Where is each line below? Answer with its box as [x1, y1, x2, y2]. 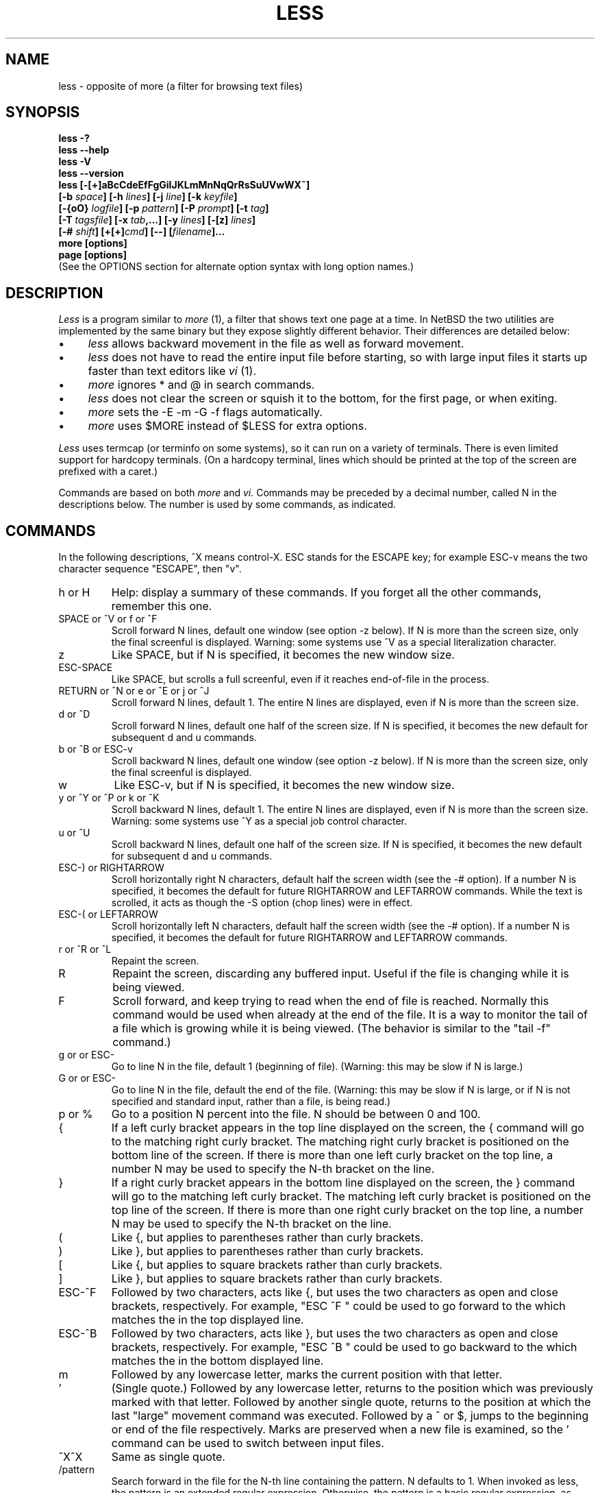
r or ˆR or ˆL [58, 943, 112, 956]
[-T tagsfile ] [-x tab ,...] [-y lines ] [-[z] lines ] [58, 214, 256, 226]
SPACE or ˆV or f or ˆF [58, 613, 158, 625]
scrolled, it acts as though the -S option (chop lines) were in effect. [111, 897, 413, 909]
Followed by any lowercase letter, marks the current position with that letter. [111, 1368, 503, 1382]
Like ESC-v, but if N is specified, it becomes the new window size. [114, 778, 455, 792]
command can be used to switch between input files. [111, 1436, 384, 1450]
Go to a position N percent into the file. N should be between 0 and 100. [111, 1107, 481, 1121]
